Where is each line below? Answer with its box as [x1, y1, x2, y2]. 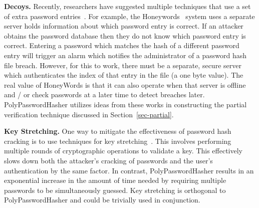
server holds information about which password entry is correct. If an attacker [4, 21, 243, 31]
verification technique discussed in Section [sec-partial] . [4, 109, 174, 119]
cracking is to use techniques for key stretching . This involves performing [4, 135, 231, 146]
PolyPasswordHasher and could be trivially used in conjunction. [4, 194, 200, 205]
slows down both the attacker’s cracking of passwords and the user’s [4, 155, 213, 165]
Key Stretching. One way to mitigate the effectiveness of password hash [4, 126, 231, 136]
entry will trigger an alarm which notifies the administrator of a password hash [4, 50, 247, 60]
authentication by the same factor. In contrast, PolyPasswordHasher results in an [4, 165, 254, 175]
